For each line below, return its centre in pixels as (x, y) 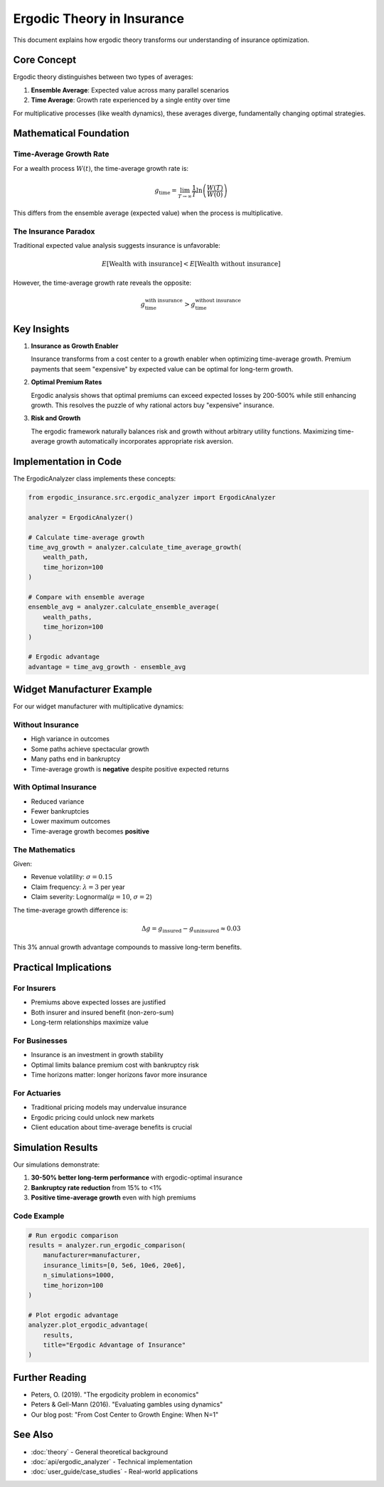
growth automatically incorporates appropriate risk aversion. (145, 441)
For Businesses (40, 1041)
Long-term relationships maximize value (90, 1022)
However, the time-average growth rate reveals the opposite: (102, 283)
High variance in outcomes (70, 739)
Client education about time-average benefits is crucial (111, 1128)
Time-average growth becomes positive (90, 831)
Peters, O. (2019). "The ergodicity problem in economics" (115, 1394)
